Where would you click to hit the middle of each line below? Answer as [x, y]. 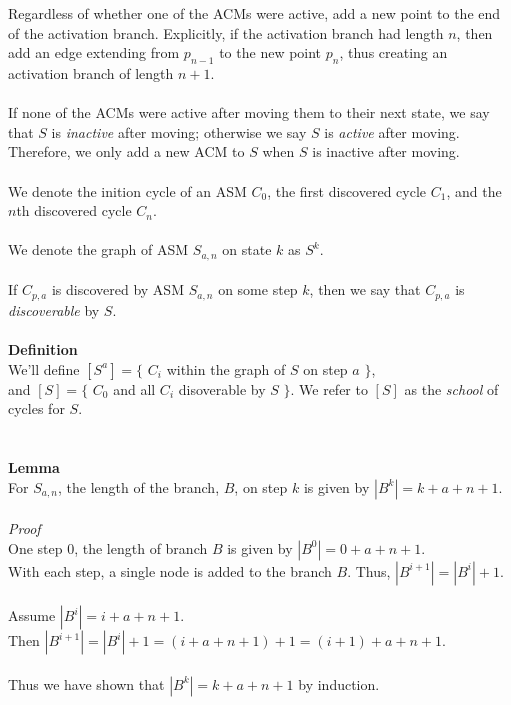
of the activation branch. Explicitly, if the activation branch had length [226, 32]
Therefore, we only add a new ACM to [126, 151]
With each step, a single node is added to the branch [170, 570]
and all [134, 388]
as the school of [451, 388]
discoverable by [54, 309]
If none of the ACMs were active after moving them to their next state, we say [249, 112]
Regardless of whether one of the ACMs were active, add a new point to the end [254, 13]
